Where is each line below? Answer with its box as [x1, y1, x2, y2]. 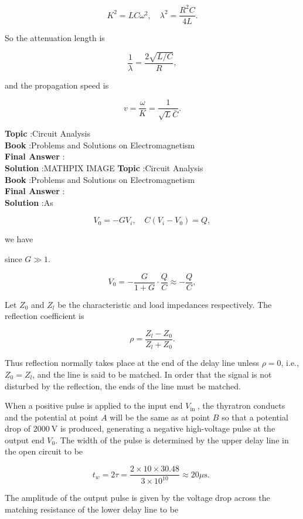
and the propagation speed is [5, 79, 109, 91]
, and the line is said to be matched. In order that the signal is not [32, 368, 272, 380]
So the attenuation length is [5, 31, 105, 43]
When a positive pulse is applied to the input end [5, 399, 183, 412]
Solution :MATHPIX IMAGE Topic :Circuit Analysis [5, 162, 203, 174]
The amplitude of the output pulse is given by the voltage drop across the [5, 491, 270, 504]
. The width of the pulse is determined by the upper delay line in [55, 433, 289, 446]
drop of [5, 422, 31, 435]
